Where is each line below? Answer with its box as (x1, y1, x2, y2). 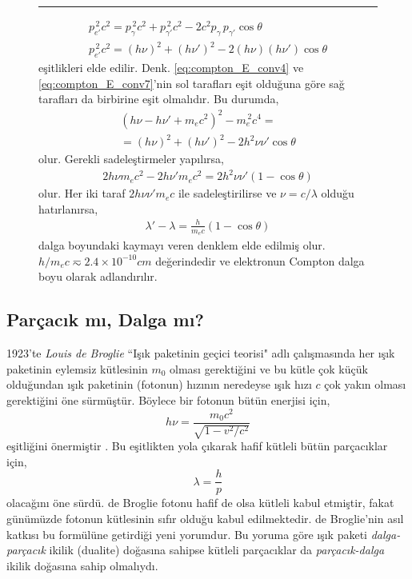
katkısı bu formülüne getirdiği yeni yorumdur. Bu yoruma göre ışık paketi (6, 525, 367, 542)
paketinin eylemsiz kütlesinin (6, 360, 148, 377)
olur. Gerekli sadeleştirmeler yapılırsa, (38, 150, 224, 167)
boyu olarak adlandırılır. (38, 268, 158, 285)
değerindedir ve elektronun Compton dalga (155, 252, 365, 269)
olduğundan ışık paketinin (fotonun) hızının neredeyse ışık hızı (6, 376, 312, 393)
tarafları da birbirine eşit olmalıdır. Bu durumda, (38, 90, 279, 107)
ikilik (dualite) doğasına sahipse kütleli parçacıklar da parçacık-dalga (49, 541, 385, 558)
